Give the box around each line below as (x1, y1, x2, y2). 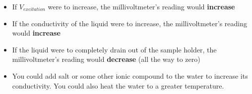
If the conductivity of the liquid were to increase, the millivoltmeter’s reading (12, 18, 247, 28)
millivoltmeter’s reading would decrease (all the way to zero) (12, 54, 200, 64)
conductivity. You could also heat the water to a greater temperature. (12, 80, 224, 91)
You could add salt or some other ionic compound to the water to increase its (12, 70, 248, 81)
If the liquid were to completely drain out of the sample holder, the (12, 44, 217, 54)
